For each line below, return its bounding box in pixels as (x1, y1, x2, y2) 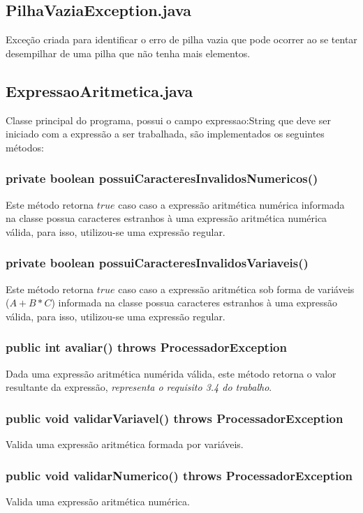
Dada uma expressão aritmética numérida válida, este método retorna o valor (6, 366, 336, 380)
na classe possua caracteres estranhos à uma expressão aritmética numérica (6, 211, 327, 225)
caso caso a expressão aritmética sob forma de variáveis (118, 281, 355, 296)
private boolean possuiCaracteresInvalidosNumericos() (6, 170, 318, 187)
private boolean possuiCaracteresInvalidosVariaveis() (6, 254, 309, 272)
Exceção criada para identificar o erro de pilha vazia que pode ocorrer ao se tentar (6, 32, 357, 47)
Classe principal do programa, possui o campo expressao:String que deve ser (6, 112, 331, 127)
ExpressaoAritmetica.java (6, 80, 193, 101)
